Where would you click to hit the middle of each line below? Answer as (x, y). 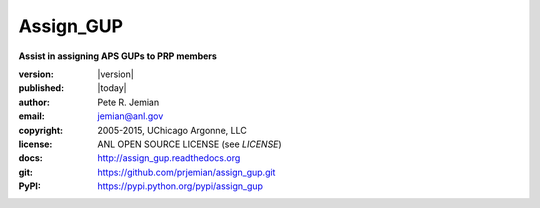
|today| (112, 88)
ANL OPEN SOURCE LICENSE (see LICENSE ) (189, 144)
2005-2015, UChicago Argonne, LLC (172, 130)
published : (41, 88)
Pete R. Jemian (128, 102)
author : (34, 102)
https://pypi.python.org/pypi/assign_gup (180, 186)
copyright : (41, 130)
